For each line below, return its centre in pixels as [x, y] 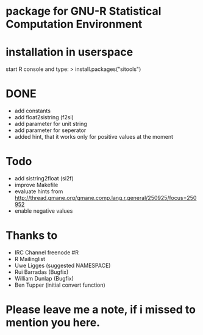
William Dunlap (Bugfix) [44, 278]
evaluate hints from [39, 191]
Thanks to [32, 236]
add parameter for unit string [51, 124]
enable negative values [44, 211]
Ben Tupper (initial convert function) [60, 285]
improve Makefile [36, 185]
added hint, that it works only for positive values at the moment [94, 137]
